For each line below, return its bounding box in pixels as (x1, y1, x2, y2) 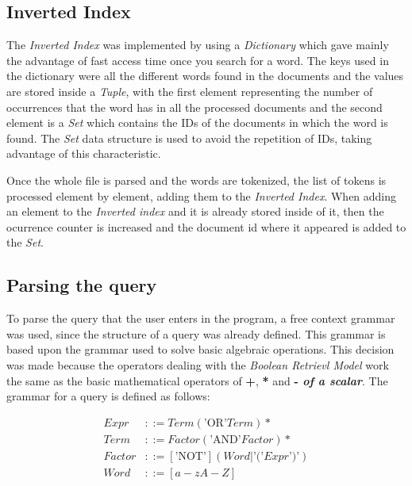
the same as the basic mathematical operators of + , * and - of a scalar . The (6, 372, 388, 388)
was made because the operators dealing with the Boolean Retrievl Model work (6, 356, 389, 373)
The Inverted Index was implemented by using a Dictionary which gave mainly (6, 36, 389, 53)
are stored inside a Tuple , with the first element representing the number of (6, 82, 373, 99)
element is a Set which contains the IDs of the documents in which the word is (6, 114, 388, 131)
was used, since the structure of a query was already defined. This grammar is (6, 325, 386, 342)
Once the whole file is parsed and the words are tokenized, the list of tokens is (6, 171, 387, 188)
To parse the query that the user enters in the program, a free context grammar (6, 310, 395, 327)
